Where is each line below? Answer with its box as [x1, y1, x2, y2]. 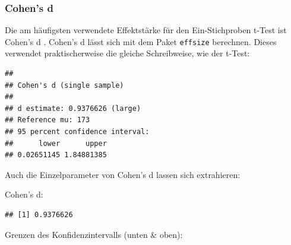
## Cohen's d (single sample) [5, 81, 124, 90]
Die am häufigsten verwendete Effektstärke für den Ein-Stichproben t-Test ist [5, 24, 287, 36]
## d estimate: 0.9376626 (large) [5, 104, 141, 113]
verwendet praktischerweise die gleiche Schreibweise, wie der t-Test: [5, 47, 250, 59]
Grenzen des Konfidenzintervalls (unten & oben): [5, 228, 183, 240]
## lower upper [5, 139, 107, 148]
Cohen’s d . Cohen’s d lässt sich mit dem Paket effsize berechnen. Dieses [5, 35, 277, 47]
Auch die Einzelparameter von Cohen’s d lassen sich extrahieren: [5, 168, 241, 180]
